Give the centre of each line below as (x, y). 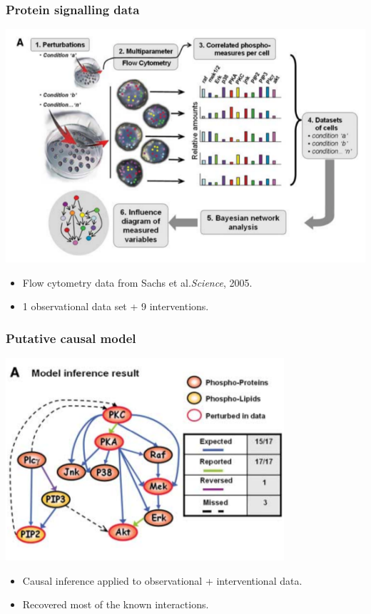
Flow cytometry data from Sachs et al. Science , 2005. (137, 282)
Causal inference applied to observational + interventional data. (162, 580)
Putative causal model (71, 338)
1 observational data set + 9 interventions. (116, 306)
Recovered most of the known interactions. (116, 604)
